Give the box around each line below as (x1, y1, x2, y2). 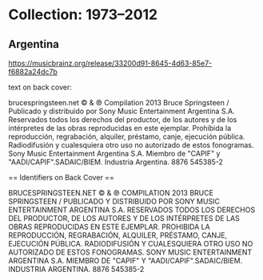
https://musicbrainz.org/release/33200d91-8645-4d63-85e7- (8, 58, 213, 68)
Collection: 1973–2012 (8, 6, 158, 24)
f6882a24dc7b (8, 67, 58, 77)
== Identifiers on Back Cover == (8, 173, 114, 182)
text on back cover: (8, 82, 72, 92)
